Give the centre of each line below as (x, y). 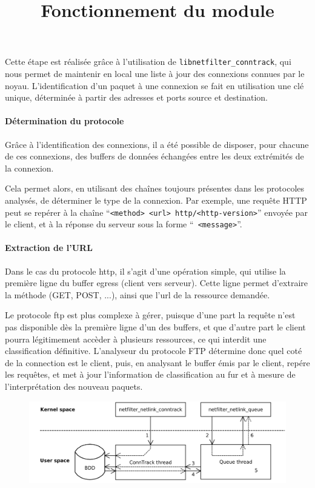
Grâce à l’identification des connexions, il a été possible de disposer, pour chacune (157, 144)
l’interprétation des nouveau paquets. (74, 386)
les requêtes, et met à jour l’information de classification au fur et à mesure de (150, 374)
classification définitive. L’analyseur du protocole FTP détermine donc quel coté (154, 351)
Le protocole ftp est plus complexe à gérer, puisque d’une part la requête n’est (150, 315)
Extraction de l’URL (49, 248)
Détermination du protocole (65, 121)
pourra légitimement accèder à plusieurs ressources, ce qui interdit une (136, 339)
